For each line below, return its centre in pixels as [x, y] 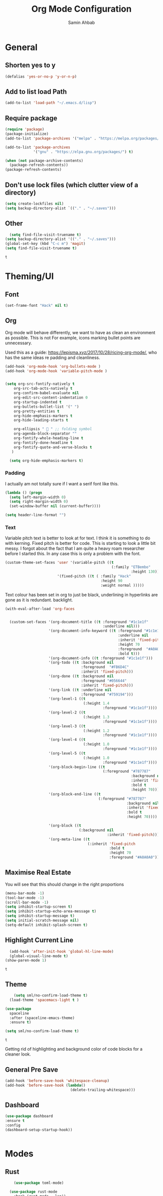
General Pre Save [32, 1069]
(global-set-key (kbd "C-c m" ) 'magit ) [45, 244]
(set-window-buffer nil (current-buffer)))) [55, 506]
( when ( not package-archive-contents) [44, 160]
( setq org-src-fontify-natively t [40, 384]
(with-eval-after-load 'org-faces [40, 609]
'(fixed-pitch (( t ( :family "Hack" [94, 577]
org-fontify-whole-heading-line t [49, 438]
